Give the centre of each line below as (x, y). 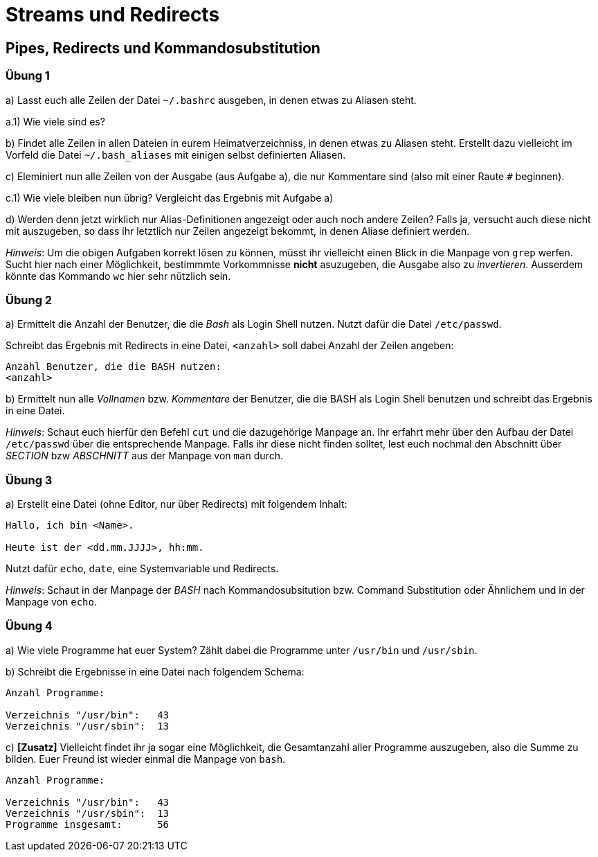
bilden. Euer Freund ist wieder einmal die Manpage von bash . (146, 759)
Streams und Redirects (113, 15)
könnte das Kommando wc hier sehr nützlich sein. (118, 276)
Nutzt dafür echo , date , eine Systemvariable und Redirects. (142, 569)
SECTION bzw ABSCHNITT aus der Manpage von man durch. (144, 456)
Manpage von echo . (51, 602)
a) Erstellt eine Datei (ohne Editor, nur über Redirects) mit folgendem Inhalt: (176, 504)
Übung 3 (29, 480)
